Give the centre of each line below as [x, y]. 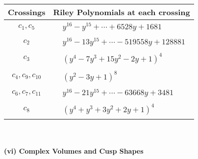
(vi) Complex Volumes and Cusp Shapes [74, 150]
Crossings [27, 12]
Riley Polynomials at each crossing [122, 12]
